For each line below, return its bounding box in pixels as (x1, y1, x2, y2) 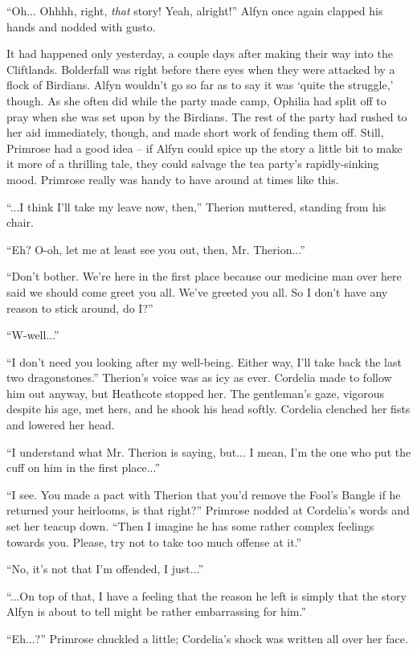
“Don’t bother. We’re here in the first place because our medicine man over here (6, 268, 402, 285)
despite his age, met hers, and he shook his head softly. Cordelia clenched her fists (6, 400, 411, 417)
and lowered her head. (6, 416, 115, 433)
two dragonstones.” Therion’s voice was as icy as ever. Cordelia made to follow (6, 369, 392, 386)
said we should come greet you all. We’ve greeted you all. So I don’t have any (6, 283, 388, 300)
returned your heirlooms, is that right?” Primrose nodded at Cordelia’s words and (6, 502, 410, 519)
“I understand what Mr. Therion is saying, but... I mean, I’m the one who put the (6, 443, 411, 460)
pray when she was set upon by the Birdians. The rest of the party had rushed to (6, 108, 407, 125)
